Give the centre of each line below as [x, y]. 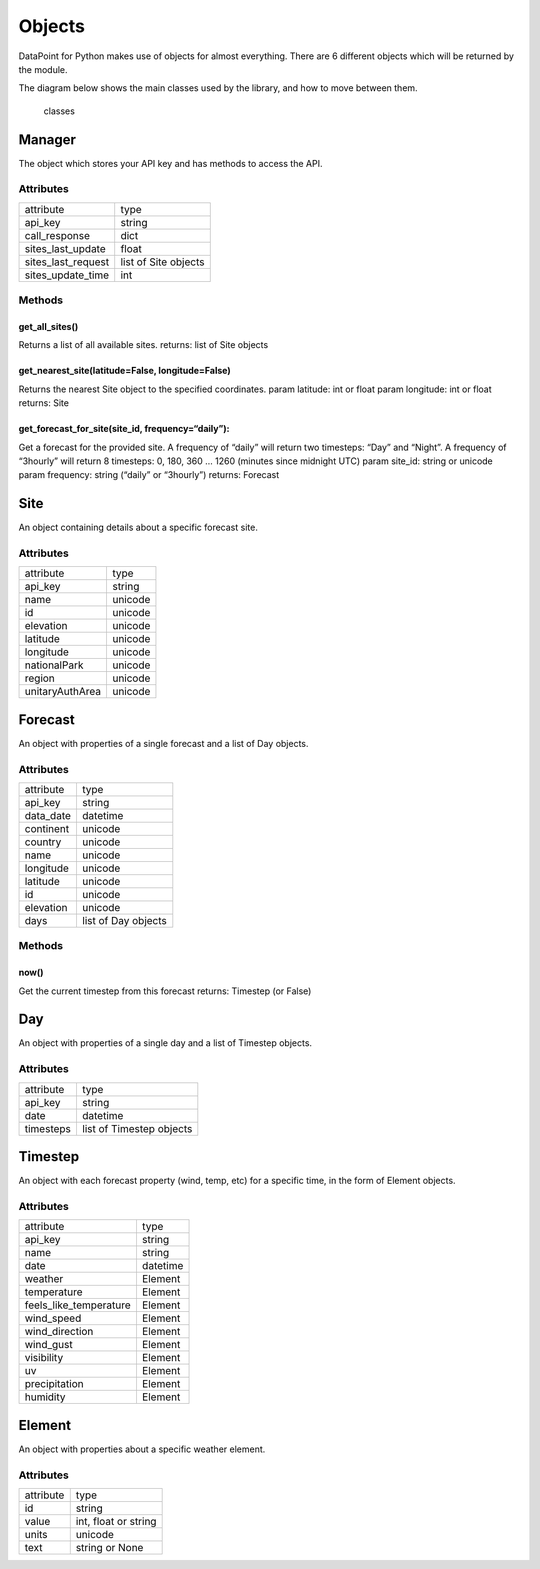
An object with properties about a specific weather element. [142, 1449]
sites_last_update [65, 248]
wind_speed [53, 1318]
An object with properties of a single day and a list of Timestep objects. [165, 1043]
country [43, 842]
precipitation [54, 1384]
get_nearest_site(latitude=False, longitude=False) [125, 371]
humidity [45, 1397]
